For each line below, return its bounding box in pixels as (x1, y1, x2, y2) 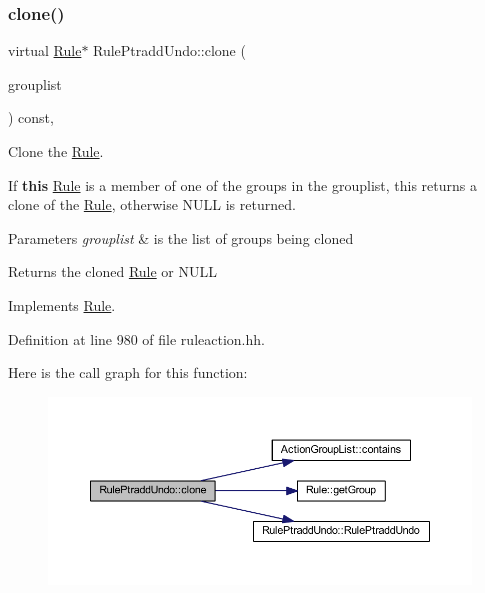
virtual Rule (8, 40, 82, 61)
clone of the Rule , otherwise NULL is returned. (8, 194, 296, 215)
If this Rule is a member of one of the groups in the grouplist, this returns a (8, 174, 477, 195)
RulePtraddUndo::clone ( (93, 40, 246, 61)
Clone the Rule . (8, 141, 104, 161)
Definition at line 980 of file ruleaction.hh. (8, 328, 265, 349)
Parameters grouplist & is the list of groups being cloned (8, 227, 354, 248)
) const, (8, 107, 54, 128)
